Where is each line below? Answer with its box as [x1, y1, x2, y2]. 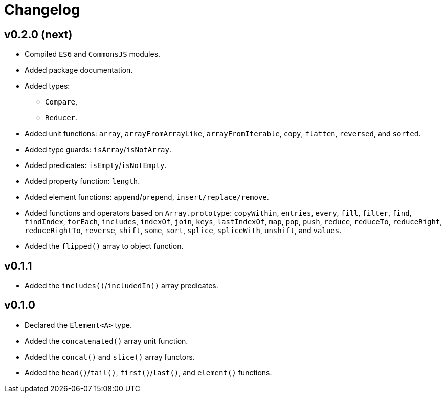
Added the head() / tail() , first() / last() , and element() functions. [25, 368, 272, 377]
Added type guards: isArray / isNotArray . [25, 145, 171, 154]
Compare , [45, 97, 78, 107]
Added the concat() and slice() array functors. [25, 352, 195, 361]
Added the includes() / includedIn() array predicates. [25, 281, 218, 290]
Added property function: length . [25, 177, 140, 186]
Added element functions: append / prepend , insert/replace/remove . [25, 193, 269, 202]
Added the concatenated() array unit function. [25, 336, 188, 345]
